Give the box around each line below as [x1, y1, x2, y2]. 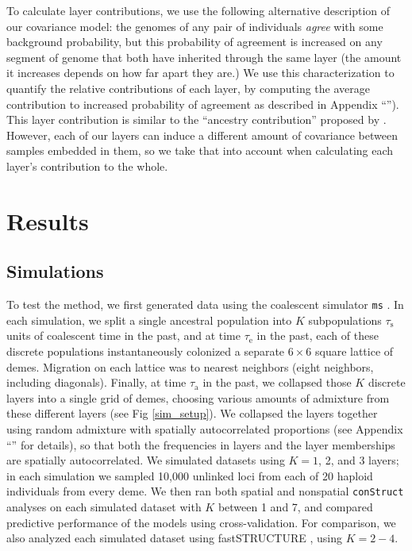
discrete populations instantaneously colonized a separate [6, 342, 285, 359]
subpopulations [308, 311, 382, 328]
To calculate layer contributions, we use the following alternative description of [6, 2, 390, 18]
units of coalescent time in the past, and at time [6, 327, 241, 344]
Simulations [6, 259, 104, 283]
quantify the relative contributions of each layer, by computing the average [6, 79, 370, 96]
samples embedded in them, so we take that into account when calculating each [6, 142, 394, 159]
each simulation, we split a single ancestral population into [6, 311, 292, 328]
